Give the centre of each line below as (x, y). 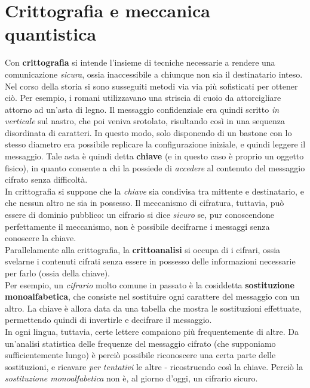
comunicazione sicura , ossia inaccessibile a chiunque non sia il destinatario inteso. (154, 74)
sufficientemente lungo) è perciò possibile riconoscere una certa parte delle (140, 355)
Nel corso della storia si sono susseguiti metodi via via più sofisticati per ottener (151, 86)
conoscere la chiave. (41, 238)
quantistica (51, 34)
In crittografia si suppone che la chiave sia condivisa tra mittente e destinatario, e (154, 191)
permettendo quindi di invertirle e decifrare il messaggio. (108, 320)
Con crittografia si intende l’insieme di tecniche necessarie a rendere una (140, 62)
